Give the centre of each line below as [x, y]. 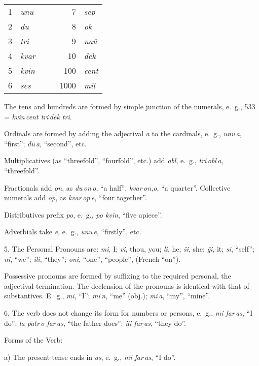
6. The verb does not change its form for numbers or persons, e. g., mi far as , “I [128, 312]
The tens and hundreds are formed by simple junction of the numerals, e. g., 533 [130, 106]
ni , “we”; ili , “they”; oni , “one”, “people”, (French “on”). [92, 258]
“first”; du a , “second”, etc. [45, 143]
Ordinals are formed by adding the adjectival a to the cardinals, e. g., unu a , [123, 133]
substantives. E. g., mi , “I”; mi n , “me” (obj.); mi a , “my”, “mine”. [107, 296]
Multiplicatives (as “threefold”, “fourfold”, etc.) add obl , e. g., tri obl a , [114, 160]
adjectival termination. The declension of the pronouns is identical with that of [127, 285]
